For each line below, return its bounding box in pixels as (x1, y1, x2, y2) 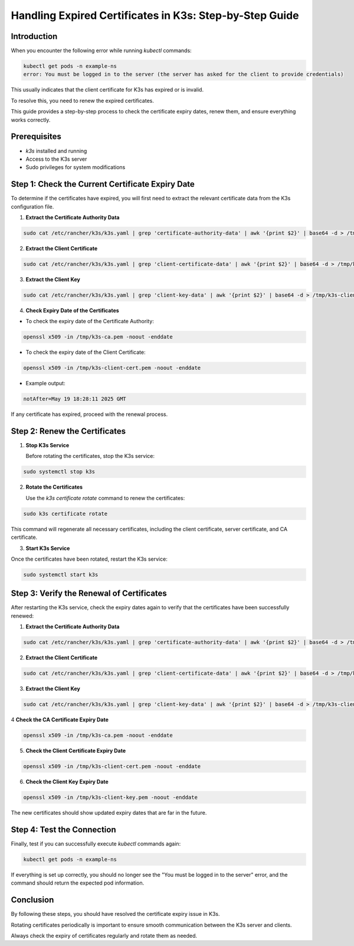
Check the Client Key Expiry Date (25, 778, 109, 785)
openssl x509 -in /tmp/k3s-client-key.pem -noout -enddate (23, 794, 198, 801)
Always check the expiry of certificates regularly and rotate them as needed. (11, 932, 198, 939)
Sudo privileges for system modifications (25, 164, 126, 171)
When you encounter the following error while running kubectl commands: (11, 47, 192, 54)
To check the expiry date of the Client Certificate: (25, 349, 146, 356)
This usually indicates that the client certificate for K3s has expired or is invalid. (11, 86, 204, 93)
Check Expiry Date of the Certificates (25, 307, 119, 314)
